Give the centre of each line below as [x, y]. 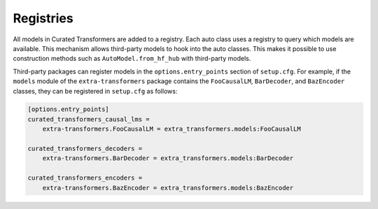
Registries [43, 18]
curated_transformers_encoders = [85, 178]
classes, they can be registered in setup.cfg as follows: [95, 91]
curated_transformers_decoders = [85, 149]
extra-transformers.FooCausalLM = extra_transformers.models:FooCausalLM [171, 129]
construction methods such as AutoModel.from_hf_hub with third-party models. [132, 59]
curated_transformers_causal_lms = [89, 119]
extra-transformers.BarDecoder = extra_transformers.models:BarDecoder [168, 158]
